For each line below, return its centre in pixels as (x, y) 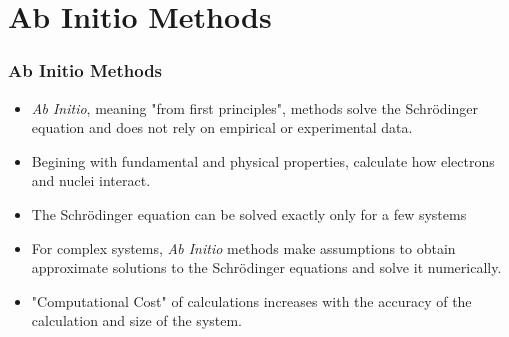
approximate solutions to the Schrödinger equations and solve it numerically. (266, 267)
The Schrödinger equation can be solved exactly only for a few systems (249, 213)
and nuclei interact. (91, 180)
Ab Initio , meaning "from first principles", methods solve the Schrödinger (254, 107)
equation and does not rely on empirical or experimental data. (222, 127)
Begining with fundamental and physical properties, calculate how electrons (263, 160)
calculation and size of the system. (137, 320)
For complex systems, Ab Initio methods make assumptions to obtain (243, 247)
